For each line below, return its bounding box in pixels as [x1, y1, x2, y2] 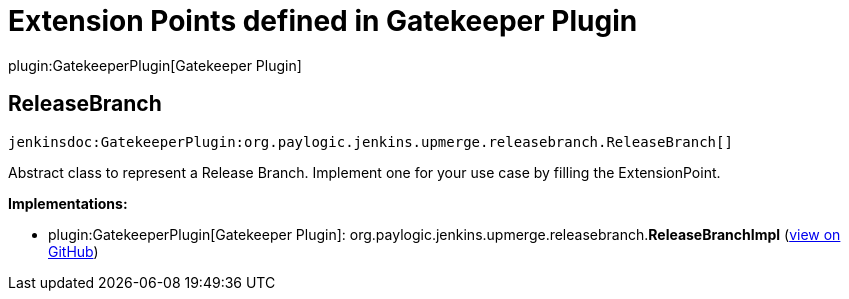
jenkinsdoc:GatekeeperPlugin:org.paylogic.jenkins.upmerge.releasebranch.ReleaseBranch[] [8, 133, 733, 150]
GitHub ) [48, 242, 99, 260]
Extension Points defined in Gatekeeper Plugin [8, 4, 638, 38]
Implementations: [8, 194, 128, 212]
